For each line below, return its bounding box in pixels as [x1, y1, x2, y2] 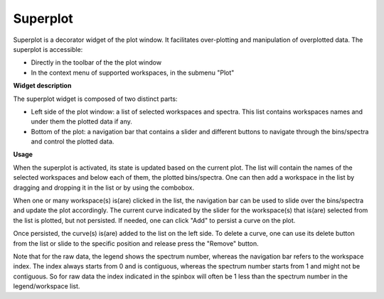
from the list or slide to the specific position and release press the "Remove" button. [13, 239, 259, 248]
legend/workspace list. [13, 282, 80, 290]
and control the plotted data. [31, 137, 114, 146]
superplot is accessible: [13, 45, 83, 53]
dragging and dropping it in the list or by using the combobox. [13, 183, 195, 192]
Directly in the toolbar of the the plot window [31, 58, 162, 67]
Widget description [13, 82, 72, 90]
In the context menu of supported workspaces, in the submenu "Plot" [31, 68, 235, 77]
